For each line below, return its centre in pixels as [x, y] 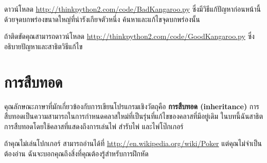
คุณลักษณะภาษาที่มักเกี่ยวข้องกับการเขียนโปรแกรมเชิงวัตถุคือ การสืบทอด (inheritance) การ [132, 106]
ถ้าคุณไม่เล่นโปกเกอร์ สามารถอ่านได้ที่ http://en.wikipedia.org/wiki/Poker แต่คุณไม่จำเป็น [133, 143]
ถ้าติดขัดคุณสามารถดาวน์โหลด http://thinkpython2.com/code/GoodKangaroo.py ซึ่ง [129, 36]
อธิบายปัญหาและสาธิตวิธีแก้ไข [43, 46]
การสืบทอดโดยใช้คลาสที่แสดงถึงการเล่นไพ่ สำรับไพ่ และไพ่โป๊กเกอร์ [94, 126]
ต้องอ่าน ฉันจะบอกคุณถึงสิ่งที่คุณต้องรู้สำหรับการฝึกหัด [76, 153]
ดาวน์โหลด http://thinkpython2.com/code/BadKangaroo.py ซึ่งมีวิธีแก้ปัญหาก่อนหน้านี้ [132, 9]
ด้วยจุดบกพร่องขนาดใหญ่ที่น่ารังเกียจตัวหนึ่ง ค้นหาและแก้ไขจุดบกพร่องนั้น [102, 19]
